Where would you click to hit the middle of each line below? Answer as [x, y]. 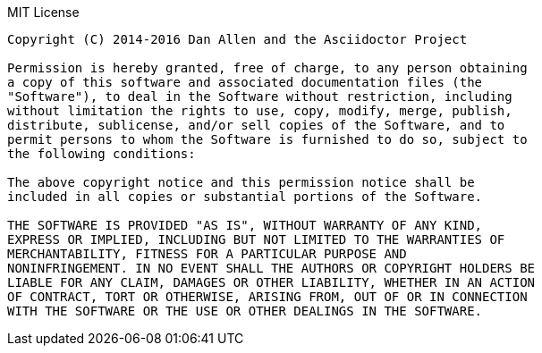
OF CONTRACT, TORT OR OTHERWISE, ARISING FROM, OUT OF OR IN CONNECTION [267, 297]
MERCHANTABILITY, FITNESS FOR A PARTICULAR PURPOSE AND [207, 254]
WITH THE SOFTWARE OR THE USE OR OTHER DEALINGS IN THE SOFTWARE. [245, 311]
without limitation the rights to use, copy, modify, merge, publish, [260, 111]
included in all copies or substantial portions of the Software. [245, 197]
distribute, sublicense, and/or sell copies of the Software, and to [256, 125]
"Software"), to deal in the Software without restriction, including [260, 97]
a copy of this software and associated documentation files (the [245, 82]
